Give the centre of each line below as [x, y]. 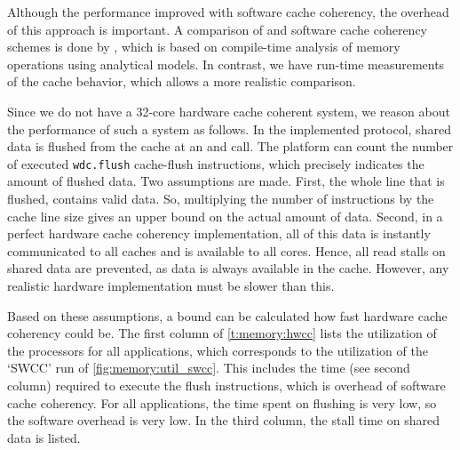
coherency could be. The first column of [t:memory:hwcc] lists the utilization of [222, 333]
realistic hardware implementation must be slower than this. [171, 285]
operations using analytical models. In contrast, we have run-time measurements [226, 64]
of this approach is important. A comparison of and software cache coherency [217, 29]
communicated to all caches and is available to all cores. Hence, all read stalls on [226, 250]
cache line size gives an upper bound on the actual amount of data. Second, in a [225, 216]
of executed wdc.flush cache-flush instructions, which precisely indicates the [216, 163]
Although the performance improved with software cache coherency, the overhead [228, 12]
